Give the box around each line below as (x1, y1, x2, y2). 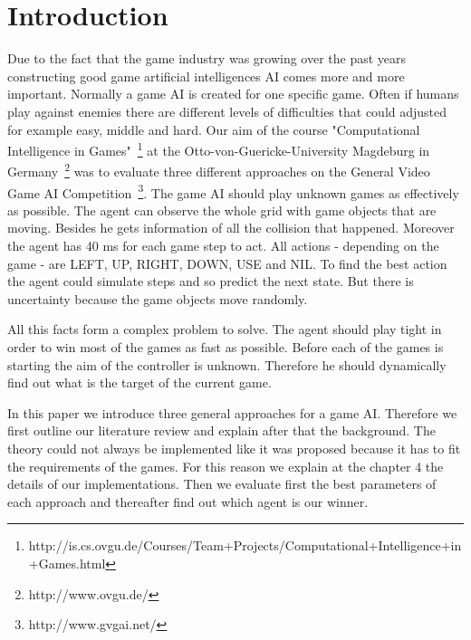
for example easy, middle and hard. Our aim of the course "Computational (7, 119, 420, 139)
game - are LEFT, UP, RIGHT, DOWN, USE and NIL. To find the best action (7, 253, 447, 272)
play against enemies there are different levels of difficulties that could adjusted (7, 101, 447, 120)
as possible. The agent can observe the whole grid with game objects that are (7, 200, 437, 219)
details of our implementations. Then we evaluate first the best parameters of (7, 474, 437, 493)
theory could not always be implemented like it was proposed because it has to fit (7, 438, 461, 457)
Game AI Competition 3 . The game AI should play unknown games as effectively (7, 180, 459, 202)
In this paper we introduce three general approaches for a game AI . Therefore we (7, 403, 457, 422)
